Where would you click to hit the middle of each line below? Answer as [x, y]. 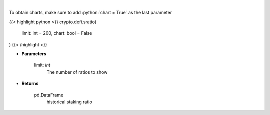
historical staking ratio [69, 102]
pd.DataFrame [49, 95]
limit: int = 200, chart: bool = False [57, 33]
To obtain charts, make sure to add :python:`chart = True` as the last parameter [91, 13]
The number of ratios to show [77, 72]
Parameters [34, 54]
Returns [30, 83]
